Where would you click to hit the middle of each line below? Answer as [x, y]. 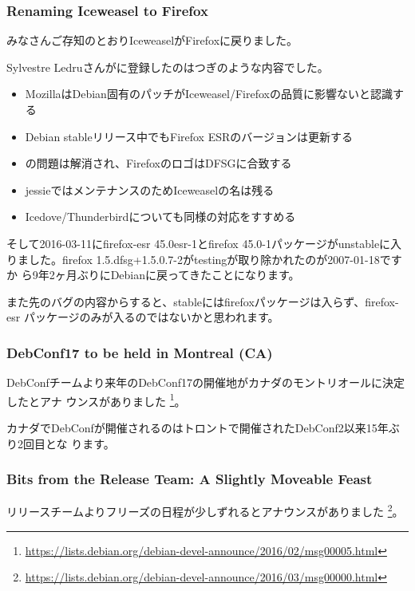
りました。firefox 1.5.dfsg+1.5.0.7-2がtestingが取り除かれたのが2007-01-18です [204, 259]
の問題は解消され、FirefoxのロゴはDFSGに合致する [158, 163]
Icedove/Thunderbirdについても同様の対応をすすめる [160, 217]
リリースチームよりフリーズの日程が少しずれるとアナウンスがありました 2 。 [205, 510]
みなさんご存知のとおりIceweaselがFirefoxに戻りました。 [152, 40]
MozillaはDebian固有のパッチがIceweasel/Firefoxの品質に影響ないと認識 [209, 94]
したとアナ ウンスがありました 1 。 [96, 400]
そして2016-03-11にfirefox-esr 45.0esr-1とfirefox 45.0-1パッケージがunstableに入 [204, 243]
